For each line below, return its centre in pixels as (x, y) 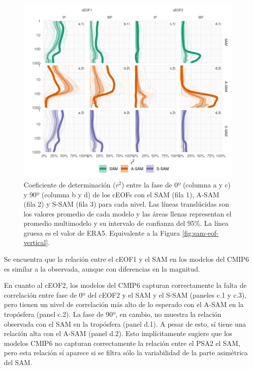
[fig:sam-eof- (200, 232)
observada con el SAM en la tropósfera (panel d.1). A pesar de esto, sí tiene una (125, 323)
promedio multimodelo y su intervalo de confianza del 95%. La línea (126, 223)
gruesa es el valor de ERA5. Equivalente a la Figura (102, 232)
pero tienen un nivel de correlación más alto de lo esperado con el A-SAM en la (124, 304)
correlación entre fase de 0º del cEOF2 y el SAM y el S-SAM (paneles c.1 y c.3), (125, 294)
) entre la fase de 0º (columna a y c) (176, 184)
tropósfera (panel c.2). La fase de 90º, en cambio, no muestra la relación (113, 314)
